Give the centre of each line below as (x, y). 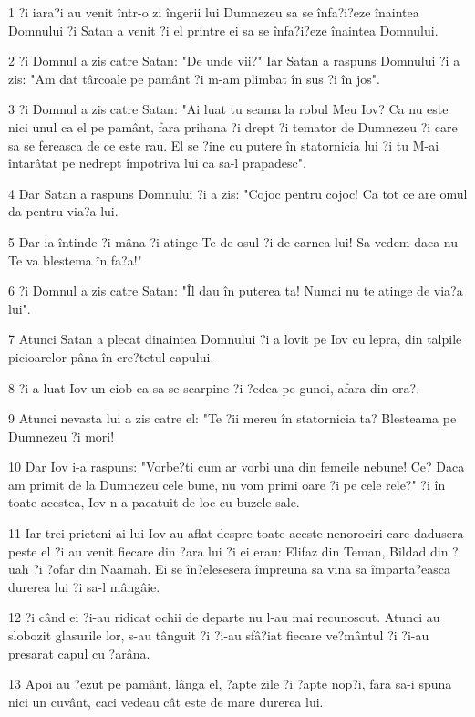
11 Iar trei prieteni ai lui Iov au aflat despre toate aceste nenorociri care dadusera (236, 533)
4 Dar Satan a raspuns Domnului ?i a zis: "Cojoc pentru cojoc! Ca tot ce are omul (238, 193)
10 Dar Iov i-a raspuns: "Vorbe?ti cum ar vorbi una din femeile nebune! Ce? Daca (237, 467)
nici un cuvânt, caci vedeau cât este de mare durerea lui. (166, 701)
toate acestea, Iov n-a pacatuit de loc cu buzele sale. (154, 502)
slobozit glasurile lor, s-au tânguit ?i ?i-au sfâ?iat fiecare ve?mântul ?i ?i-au (219, 635)
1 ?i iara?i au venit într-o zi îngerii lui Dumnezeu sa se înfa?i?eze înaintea (214, 12)
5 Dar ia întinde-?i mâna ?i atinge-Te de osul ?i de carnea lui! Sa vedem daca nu (233, 241)
